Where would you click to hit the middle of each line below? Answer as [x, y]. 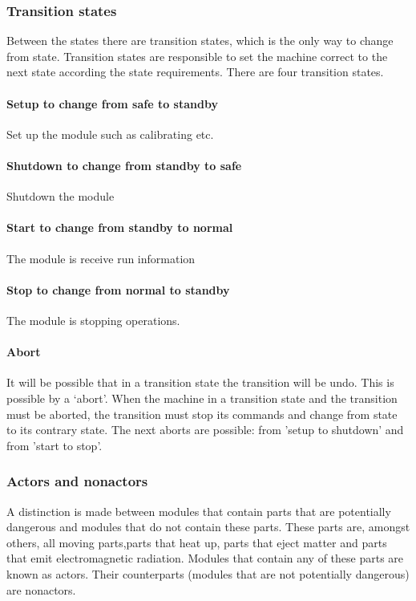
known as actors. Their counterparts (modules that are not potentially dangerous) [208, 573]
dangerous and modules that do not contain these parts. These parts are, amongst [208, 527]
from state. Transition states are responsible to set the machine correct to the [197, 56]
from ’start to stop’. [55, 445]
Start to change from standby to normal [120, 227]
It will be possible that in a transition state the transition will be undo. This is [200, 382]
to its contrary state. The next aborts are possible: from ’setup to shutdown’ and [205, 430]
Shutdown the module [61, 196]
